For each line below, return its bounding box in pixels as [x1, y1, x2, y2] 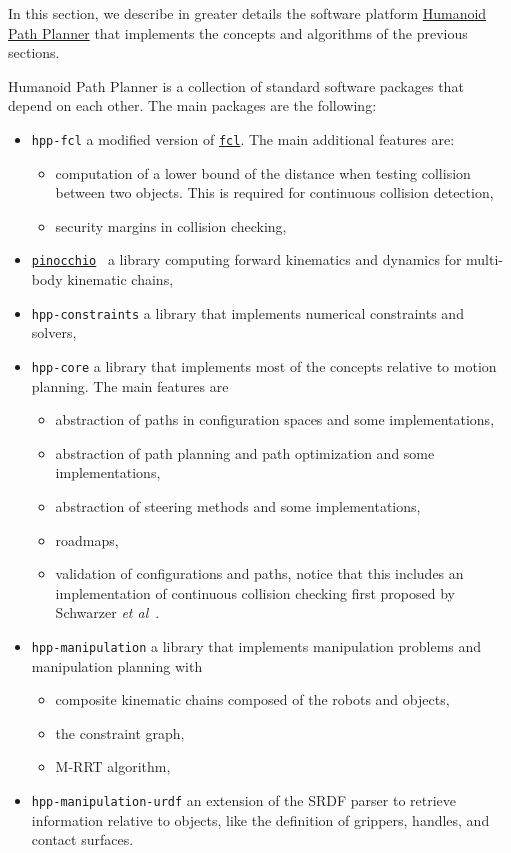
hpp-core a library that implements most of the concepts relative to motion [31, 355, 497, 376]
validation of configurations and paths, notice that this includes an [55, 563, 464, 584]
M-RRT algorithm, [55, 756, 171, 777]
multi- [466, 249, 504, 270]
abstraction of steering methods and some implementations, [55, 495, 421, 516]
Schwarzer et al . [55, 602, 160, 623]
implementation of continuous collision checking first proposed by [55, 582, 455, 603]
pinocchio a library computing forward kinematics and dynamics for [31, 249, 462, 270]
